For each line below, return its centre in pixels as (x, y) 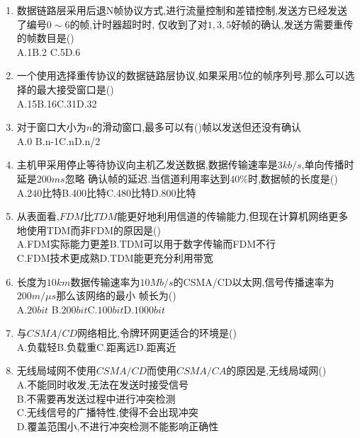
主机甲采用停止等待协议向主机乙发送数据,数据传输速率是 (147, 165)
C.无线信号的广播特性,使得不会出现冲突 (107, 412)
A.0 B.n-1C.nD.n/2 (58, 140)
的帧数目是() (45, 38)
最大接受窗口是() (75, 89)
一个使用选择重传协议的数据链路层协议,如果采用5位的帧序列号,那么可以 (181, 75)
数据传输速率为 (105, 281)
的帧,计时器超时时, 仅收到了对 (139, 24)
